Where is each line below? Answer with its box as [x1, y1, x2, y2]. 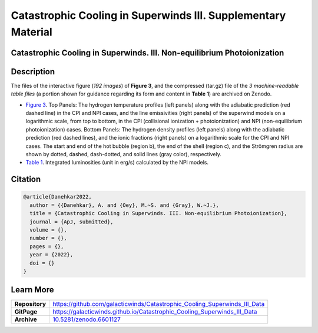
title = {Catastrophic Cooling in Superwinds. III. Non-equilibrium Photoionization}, [29, 210, 288, 217]
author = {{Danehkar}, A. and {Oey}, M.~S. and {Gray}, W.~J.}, [29, 202, 219, 209]
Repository [14, 300, 47, 308]
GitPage [14, 308, 38, 316]
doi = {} [29, 259, 55, 266]
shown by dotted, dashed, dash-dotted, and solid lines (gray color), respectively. [25, 151, 222, 157]
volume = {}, [29, 226, 67, 233]
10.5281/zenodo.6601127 [52, 315, 121, 324]
